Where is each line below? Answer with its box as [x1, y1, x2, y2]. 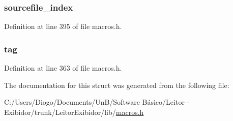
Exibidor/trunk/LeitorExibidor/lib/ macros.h [4, 106, 144, 117]
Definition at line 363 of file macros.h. [4, 63, 122, 73]
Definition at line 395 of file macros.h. [4, 21, 122, 32]
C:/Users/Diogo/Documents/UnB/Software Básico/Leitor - [4, 97, 190, 107]
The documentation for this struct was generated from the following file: [4, 79, 229, 90]
